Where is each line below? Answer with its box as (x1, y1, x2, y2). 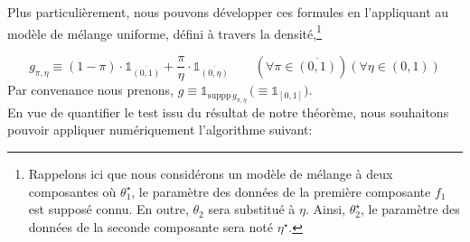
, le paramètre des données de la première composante (131, 181, 431, 200)
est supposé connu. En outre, (28, 200, 189, 219)
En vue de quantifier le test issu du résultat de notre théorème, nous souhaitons (7, 102, 449, 121)
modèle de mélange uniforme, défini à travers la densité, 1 (7, 21, 322, 42)
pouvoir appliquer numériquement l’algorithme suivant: (7, 120, 313, 139)
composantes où (28, 181, 117, 200)
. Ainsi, (305, 200, 346, 219)
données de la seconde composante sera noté (28, 217, 273, 236)
